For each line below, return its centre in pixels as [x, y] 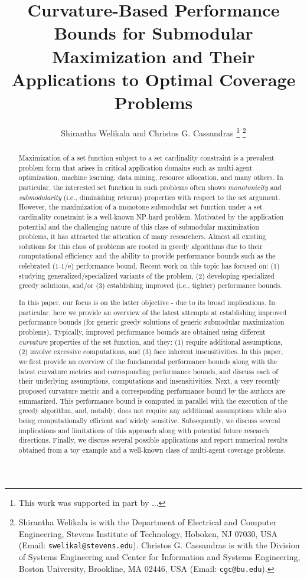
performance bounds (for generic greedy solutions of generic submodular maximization [151, 322]
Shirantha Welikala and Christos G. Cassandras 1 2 [153, 132]
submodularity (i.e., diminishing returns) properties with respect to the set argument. [149, 197]
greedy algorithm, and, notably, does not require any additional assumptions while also [152, 410]
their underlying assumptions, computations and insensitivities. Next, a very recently [149, 381]
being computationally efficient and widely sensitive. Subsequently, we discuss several [149, 420]
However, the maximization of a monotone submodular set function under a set [141, 207]
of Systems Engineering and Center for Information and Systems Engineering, [159, 556]
